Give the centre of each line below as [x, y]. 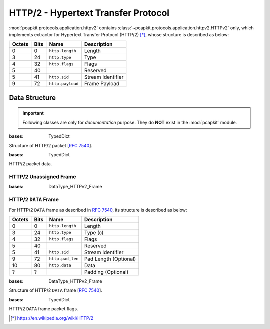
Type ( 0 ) [94, 232]
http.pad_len [64, 259]
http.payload [64, 84]
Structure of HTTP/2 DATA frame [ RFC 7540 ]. [56, 290]
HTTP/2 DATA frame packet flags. [44, 309]
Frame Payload [102, 84]
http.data [60, 265]
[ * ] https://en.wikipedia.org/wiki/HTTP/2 [52, 318]
